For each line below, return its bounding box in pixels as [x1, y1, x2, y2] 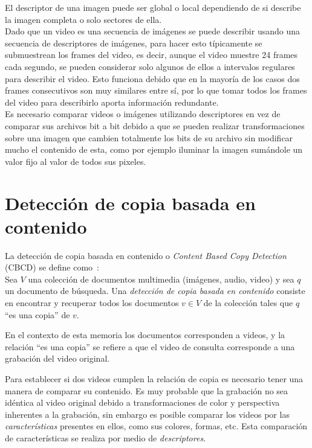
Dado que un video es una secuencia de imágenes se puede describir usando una [5, 25, 300, 37]
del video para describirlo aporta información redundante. [5, 95, 219, 108]
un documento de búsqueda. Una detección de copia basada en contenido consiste [5, 284, 305, 297]
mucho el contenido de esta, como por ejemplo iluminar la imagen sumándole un [5, 143, 303, 156]
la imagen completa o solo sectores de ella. [5, 13, 162, 25]
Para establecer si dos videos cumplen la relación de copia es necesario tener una [5, 372, 304, 385]
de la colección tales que [203, 296, 293, 309]
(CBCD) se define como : [5, 261, 100, 274]
